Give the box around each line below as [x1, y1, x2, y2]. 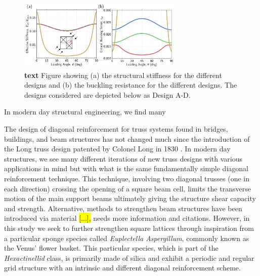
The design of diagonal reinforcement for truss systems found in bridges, [4, 124, 228, 134]
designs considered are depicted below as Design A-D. [24, 89, 191, 100]
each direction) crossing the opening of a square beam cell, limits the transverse [4, 183, 251, 193]
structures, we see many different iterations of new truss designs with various [4, 153, 243, 164]
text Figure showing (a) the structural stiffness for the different [24, 69, 222, 80]
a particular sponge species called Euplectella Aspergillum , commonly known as [4, 232, 249, 243]
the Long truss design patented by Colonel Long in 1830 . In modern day [4, 143, 231, 154]
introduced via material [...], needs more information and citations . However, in [4, 213, 250, 223]
